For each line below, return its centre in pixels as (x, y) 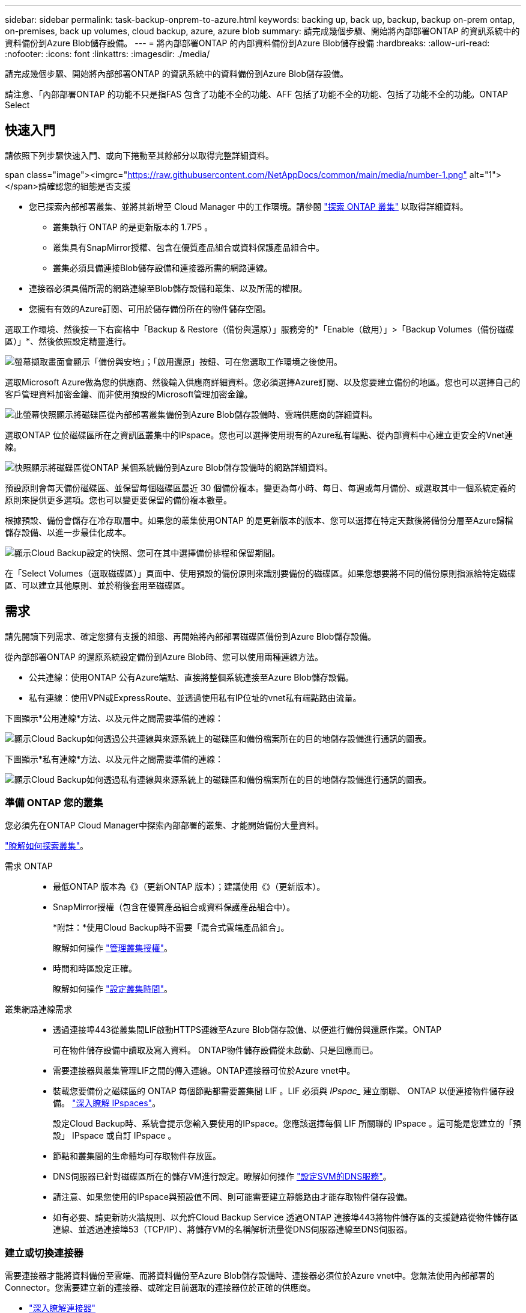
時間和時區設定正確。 (95, 969)
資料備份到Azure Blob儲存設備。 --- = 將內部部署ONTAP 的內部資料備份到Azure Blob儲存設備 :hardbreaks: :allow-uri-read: (247, 43)
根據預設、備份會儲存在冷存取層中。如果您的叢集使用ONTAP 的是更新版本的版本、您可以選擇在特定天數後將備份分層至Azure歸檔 (259, 520)
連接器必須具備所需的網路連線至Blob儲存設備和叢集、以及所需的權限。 (168, 288)
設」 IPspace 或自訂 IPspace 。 (115, 1136)
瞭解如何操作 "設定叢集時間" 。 (113, 989)
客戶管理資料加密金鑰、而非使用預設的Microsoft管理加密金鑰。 (129, 394)
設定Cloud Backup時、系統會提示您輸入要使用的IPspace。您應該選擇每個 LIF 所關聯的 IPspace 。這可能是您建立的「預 (287, 1124)
